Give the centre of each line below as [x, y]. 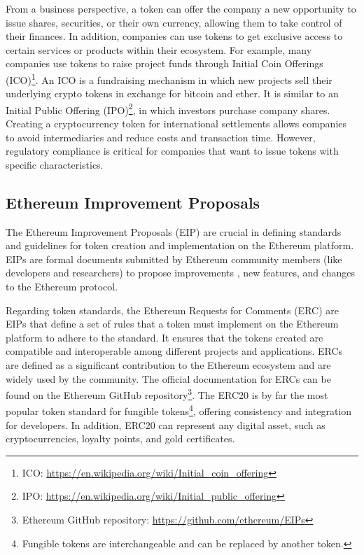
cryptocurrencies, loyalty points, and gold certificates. [120, 438]
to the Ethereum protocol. [62, 287]
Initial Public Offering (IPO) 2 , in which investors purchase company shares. [168, 108]
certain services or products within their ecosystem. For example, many [159, 49]
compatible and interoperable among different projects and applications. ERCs [174, 351]
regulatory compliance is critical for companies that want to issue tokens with [172, 151]
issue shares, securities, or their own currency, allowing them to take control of [174, 22]
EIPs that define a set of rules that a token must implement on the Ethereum [172, 324]
